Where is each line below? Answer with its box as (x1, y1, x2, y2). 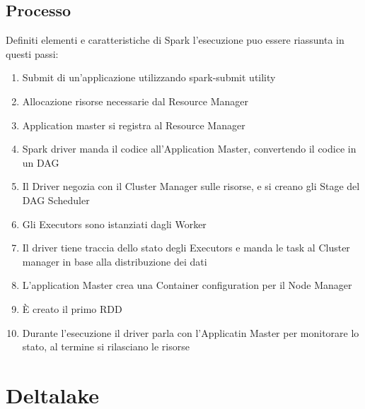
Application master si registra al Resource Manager (22, 117, 245, 132)
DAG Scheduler (22, 192, 90, 207)
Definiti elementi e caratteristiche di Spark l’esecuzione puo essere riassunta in (6, 32, 344, 47)
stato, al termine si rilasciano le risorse (22, 339, 190, 354)
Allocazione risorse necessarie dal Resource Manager (22, 93, 249, 108)
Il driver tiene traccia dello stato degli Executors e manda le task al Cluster (22, 240, 350, 255)
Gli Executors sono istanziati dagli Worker (22, 216, 207, 231)
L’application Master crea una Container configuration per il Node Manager (22, 278, 352, 292)
